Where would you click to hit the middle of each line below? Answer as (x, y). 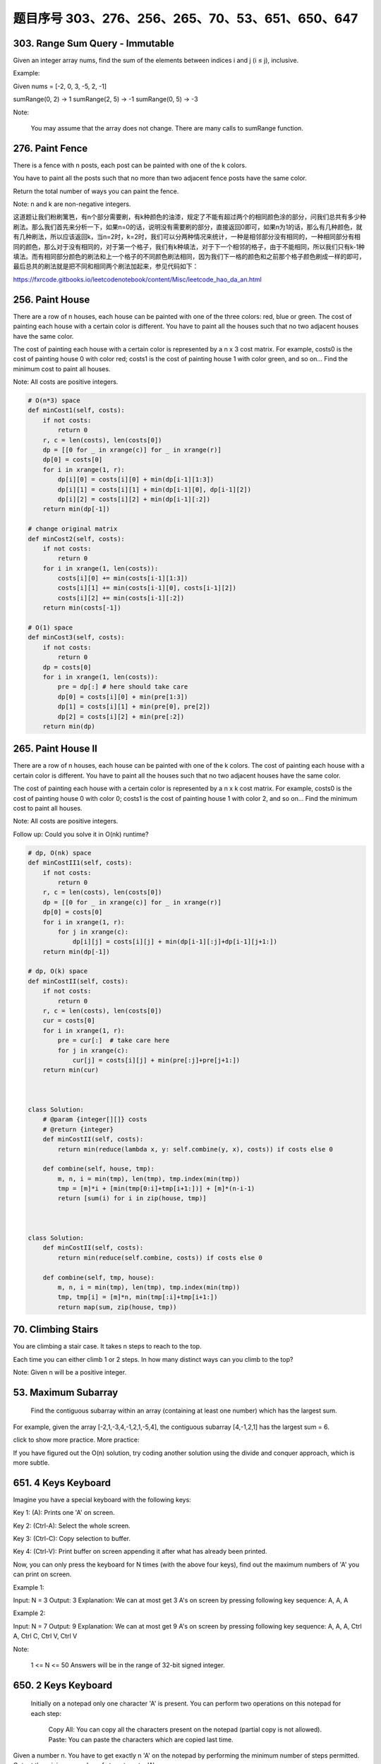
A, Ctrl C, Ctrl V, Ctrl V (45, 1636)
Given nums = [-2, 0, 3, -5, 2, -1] (60, 86)
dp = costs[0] (67, 667)
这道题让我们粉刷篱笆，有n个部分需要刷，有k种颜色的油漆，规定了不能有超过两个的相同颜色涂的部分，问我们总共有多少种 (189, 217)
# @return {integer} (78, 1129)
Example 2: (29, 1613)
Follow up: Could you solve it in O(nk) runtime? (81, 834)
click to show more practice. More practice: (77, 1440)
